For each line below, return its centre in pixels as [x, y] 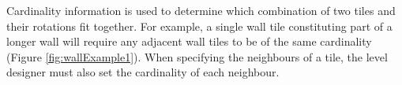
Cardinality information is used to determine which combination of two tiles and [201, 10]
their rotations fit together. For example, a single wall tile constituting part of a [199, 26]
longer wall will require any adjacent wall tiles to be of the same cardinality [189, 41]
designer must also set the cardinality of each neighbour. [143, 72]
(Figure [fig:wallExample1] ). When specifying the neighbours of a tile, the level [197, 56]
